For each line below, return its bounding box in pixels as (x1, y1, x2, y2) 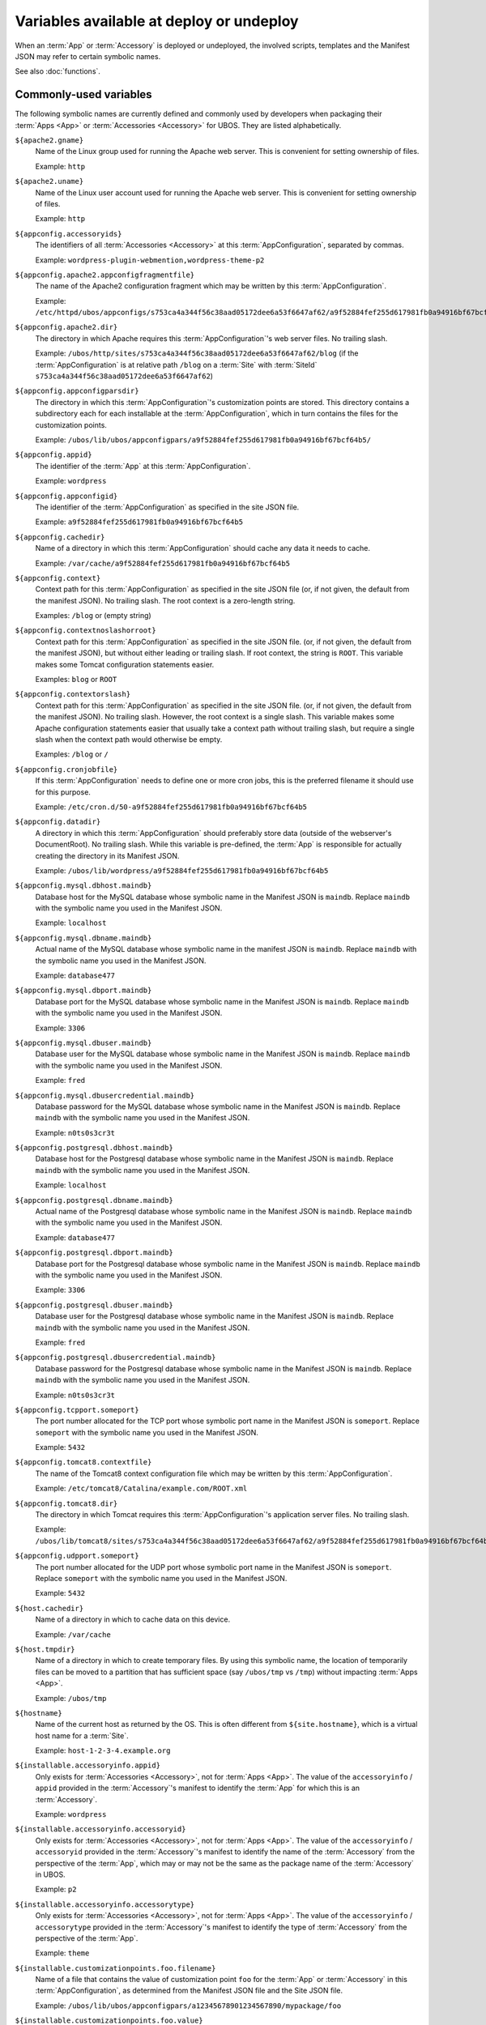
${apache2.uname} (15, 177, 84, 186)
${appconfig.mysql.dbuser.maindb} (15, 1038, 152, 1047)
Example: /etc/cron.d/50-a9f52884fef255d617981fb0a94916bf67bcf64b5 (35, 802, 308, 812)
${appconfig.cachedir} (15, 532, 105, 542)
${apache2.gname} (15, 136, 84, 145)
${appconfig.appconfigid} (15, 491, 118, 501)
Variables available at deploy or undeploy (15, 12, 299, 30)
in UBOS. (35, 1869, 66, 1879)
